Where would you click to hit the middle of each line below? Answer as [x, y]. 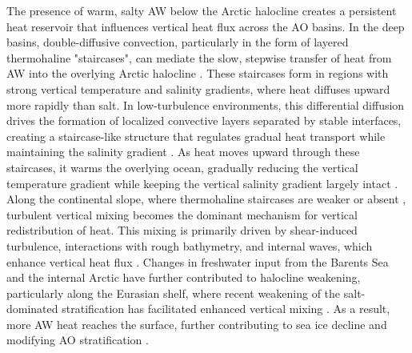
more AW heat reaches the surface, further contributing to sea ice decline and [197, 324]
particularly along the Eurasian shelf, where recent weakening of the [174, 293]
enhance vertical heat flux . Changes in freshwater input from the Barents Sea [198, 261]
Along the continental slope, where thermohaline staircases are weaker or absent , [206, 199]
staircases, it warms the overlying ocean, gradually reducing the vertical [182, 167]
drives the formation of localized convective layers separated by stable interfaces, [204, 120]
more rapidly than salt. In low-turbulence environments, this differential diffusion [206, 104]
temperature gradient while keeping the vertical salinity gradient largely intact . [202, 183]
